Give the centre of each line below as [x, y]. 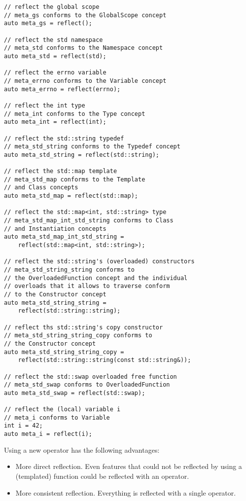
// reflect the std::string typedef [64, 138]
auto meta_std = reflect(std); [55, 56]
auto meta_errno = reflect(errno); [62, 89]
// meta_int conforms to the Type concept [75, 114]
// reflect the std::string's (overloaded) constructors [99, 262]
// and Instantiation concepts [55, 229]
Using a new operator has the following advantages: [82, 449]
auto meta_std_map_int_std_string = [64, 237]
